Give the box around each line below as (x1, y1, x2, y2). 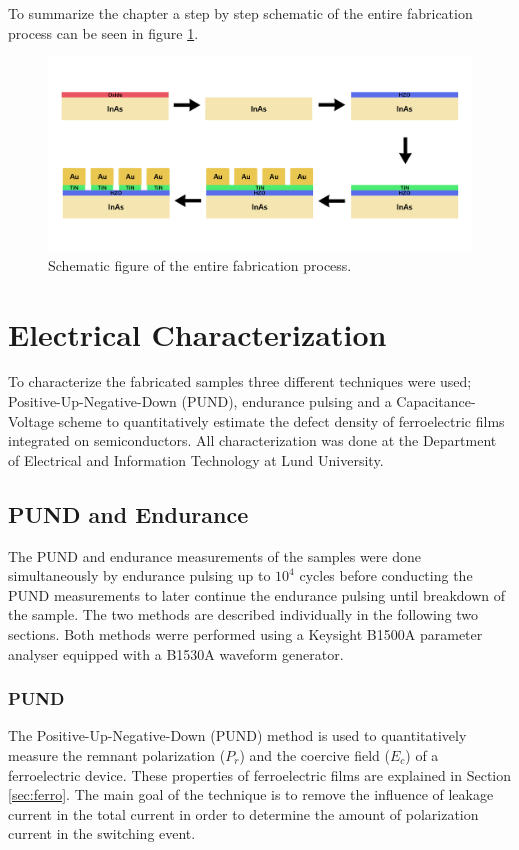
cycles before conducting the (299, 565, 473, 586)
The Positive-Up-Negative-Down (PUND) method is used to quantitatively (8, 725, 467, 746)
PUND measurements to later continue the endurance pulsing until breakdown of (8, 584, 506, 605)
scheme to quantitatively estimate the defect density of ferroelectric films (58, 410, 505, 431)
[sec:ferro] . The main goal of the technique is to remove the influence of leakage (8, 784, 494, 805)
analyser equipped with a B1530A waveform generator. (8, 643, 344, 664)
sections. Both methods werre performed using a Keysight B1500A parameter (8, 624, 483, 645)
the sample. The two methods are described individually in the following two (8, 604, 479, 625)
